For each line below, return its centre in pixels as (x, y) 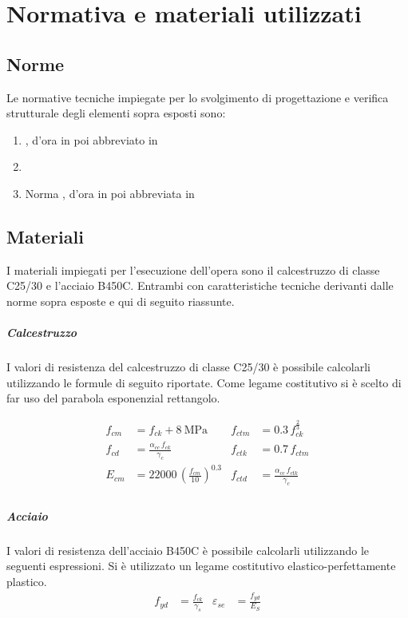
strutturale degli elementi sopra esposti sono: (116, 113)
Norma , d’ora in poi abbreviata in (110, 193)
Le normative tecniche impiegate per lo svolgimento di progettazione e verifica (198, 97)
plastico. (27, 581)
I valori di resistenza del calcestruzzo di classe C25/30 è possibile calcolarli (189, 367)
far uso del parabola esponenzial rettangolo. (113, 398)
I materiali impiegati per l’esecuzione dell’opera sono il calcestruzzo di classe (193, 269)
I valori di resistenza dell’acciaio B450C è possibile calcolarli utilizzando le (188, 550)
